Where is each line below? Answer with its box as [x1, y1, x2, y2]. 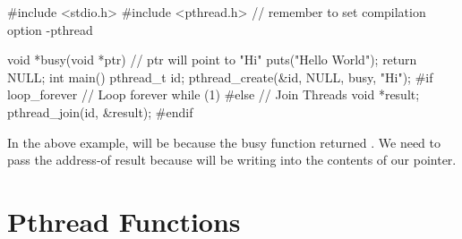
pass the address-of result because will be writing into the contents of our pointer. [7, 150, 457, 169]
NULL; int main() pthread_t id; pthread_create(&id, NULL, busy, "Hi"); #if [7, 67, 433, 86]
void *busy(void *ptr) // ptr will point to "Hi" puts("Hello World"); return [7, 50, 417, 69]
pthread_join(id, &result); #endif [7, 102, 193, 121]
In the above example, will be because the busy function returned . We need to [7, 132, 441, 151]
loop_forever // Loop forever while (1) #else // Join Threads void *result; [7, 85, 420, 104]
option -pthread [7, 20, 93, 38]
